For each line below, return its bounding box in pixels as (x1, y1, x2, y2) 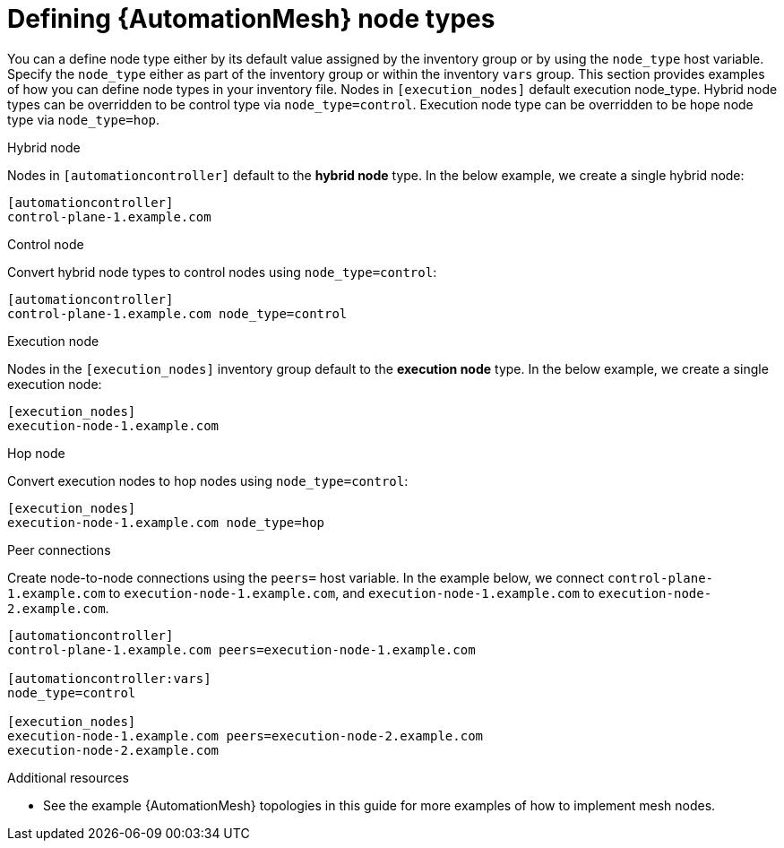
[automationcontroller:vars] (7, 671, 211, 686)
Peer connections (7, 541, 111, 558)
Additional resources (7, 769, 129, 785)
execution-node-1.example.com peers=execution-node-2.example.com (7, 728, 484, 743)
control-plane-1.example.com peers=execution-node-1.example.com (7, 642, 476, 657)
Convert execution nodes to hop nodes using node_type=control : (7, 472, 409, 489)
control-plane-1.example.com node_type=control (7, 306, 348, 321)
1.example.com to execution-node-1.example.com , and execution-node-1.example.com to (7, 584, 595, 601)
